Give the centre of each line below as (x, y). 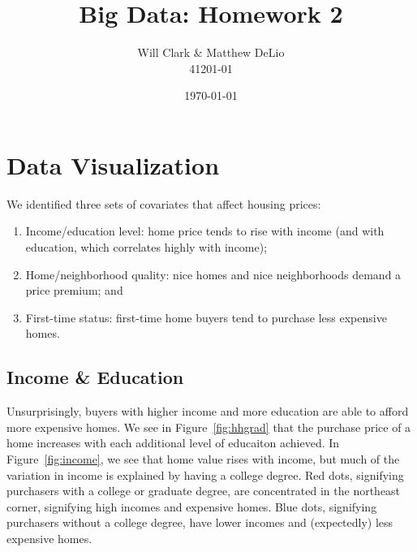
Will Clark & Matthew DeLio (211, 52)
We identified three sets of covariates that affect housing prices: (164, 203)
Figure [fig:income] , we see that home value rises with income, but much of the (203, 458)
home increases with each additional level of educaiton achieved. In (173, 443)
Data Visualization (113, 164)
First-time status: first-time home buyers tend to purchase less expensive (206, 317)
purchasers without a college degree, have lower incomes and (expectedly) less (200, 522)
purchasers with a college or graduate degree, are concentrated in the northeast (204, 491)
